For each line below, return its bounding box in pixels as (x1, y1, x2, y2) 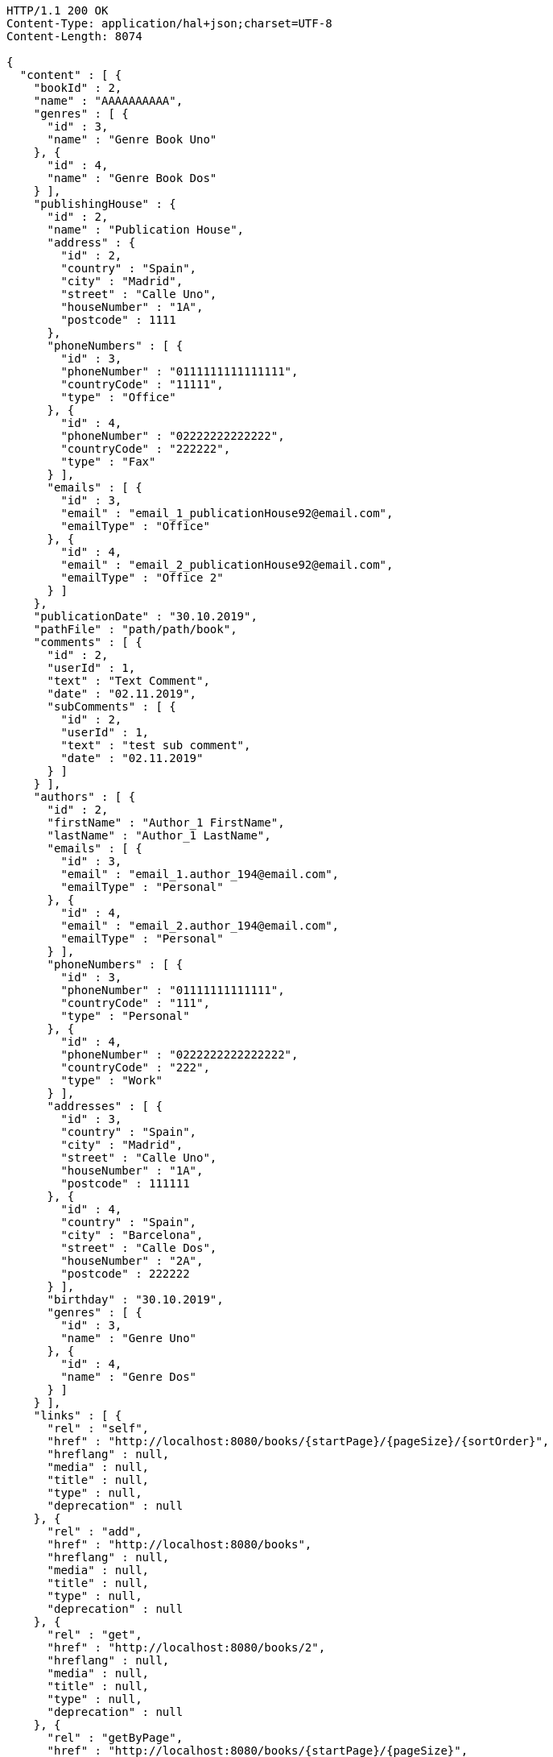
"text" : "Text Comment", (47, 674, 210, 687)
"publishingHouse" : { (33, 197, 176, 210)
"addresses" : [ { (47, 1100, 163, 1113)
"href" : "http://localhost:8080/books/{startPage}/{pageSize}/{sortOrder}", (47, 1435, 550, 1448)
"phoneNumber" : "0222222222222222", (60, 1048, 299, 1061)
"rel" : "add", (47, 1525, 142, 1538)
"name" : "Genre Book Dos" (47, 172, 217, 184)
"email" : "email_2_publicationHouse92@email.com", (60, 558, 394, 571)
